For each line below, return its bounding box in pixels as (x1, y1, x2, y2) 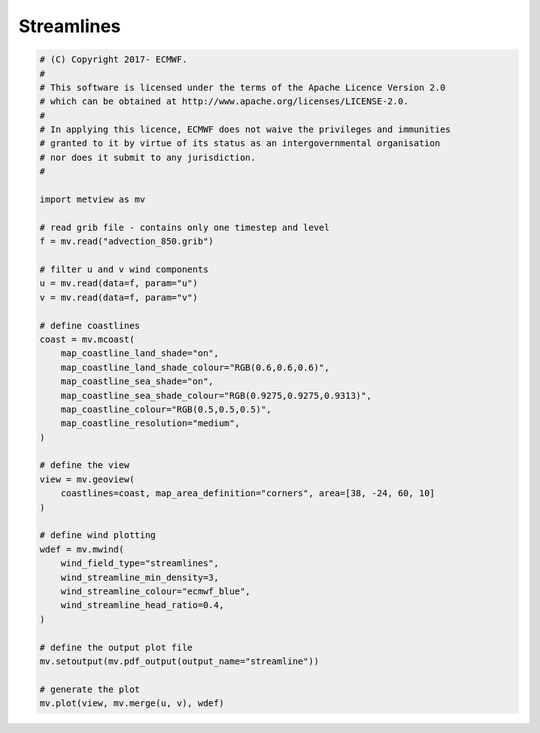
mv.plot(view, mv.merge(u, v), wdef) (39, 698, 225, 709)
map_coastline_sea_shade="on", (60, 376, 214, 387)
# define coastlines (39, 320, 140, 331)
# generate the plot (39, 683, 140, 695)
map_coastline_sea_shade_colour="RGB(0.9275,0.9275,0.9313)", (60, 390, 372, 401)
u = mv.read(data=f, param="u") (39, 278, 199, 289)
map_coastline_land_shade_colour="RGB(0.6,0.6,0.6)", (60, 361, 330, 373)
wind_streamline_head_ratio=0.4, (60, 600, 225, 611)
